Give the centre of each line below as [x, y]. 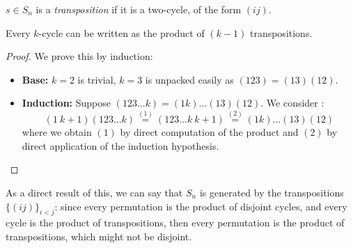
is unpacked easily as [189, 79]
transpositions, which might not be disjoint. [99, 236]
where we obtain [57, 132]
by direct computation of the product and [209, 132]
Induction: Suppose [66, 103]
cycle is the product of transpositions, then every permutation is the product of [175, 223]
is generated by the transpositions [272, 192]
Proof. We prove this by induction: [79, 56]
